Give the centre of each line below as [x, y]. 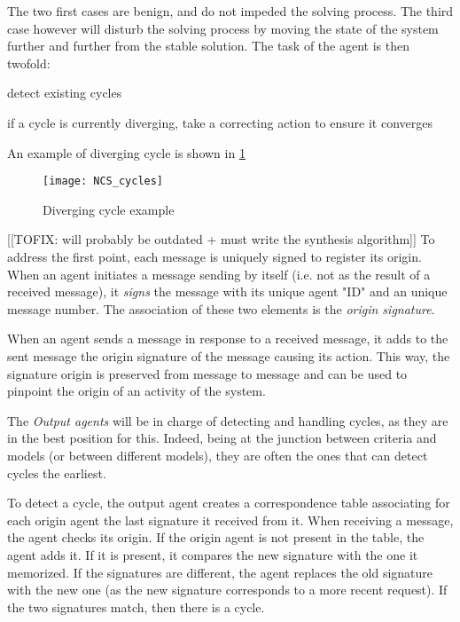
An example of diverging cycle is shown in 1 [126, 152]
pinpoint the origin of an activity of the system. [136, 391]
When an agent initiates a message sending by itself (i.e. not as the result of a [219, 274]
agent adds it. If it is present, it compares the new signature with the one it [213, 554]
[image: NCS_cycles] [103, 181]
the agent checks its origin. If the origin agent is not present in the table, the [216, 537]
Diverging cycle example [109, 209]
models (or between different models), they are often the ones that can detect [218, 455]
